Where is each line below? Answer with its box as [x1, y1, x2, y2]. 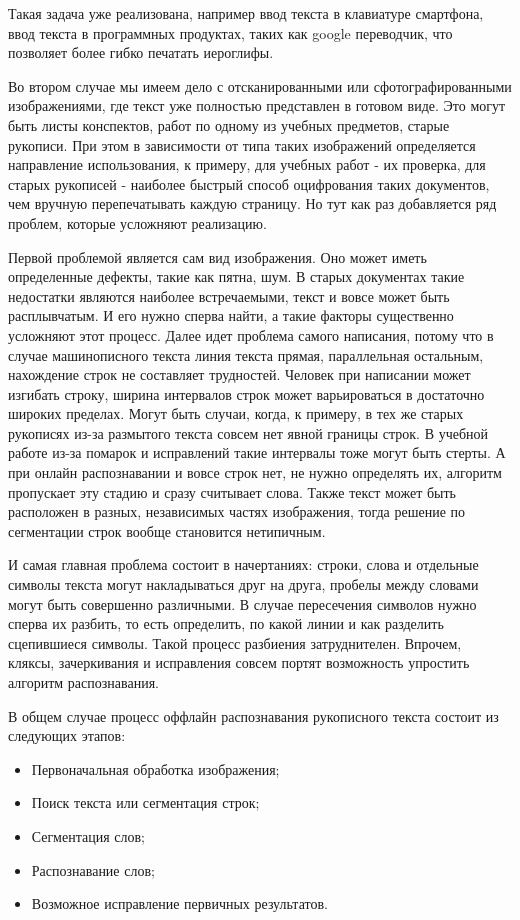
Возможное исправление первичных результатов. [31, 893, 328, 914]
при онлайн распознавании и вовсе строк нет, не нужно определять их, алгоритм [8, 462, 502, 483]
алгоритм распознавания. [8, 672, 159, 692]
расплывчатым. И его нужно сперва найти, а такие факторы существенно [8, 305, 454, 326]
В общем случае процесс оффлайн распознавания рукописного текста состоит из [8, 705, 499, 726]
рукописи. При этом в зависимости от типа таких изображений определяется [8, 134, 476, 155]
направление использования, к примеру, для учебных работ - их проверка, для [8, 154, 486, 175]
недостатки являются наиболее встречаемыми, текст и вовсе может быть [8, 285, 450, 306]
